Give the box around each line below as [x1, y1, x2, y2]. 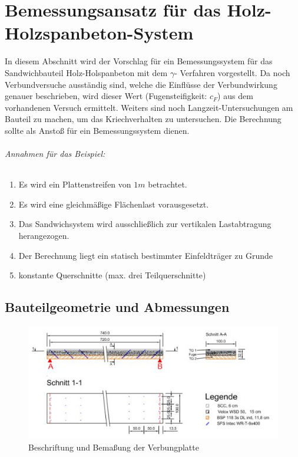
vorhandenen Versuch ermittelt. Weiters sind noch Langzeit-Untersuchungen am [5, 101, 293, 113]
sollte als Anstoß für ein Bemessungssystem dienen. [5, 124, 190, 136]
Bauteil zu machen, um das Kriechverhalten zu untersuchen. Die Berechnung [5, 113, 282, 125]
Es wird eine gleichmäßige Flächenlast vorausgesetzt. [18, 198, 209, 210]
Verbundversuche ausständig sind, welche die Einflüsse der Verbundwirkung [5, 78, 277, 90]
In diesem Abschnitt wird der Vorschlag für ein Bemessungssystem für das [5, 55, 273, 67]
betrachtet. [148, 178, 187, 190]
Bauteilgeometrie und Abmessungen [5, 298, 230, 316]
